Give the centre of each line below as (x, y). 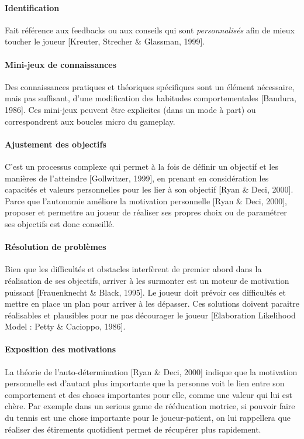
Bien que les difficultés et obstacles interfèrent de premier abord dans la (133, 269)
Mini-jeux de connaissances (61, 64)
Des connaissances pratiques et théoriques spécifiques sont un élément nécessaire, (150, 86)
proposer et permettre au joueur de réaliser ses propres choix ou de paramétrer (146, 212)
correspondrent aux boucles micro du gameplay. (90, 121)
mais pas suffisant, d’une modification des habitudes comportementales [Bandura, (151, 98)
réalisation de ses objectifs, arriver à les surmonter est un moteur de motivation (147, 280)
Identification (32, 7)
